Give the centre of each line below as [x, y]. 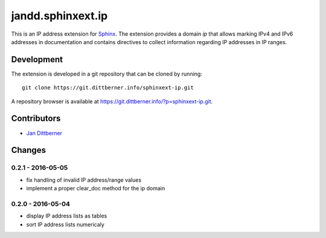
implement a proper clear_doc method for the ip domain [96, 188]
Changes [29, 150]
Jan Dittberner [44, 133]
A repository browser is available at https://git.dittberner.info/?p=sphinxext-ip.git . [112, 101]
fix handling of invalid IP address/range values [84, 180]
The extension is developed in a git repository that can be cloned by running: [107, 74]
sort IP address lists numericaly [66, 224]
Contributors [36, 119]
